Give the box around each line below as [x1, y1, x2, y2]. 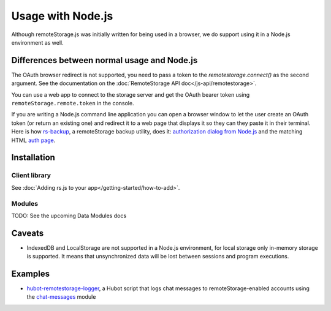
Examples [11, 268, 50, 279]
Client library [11, 171, 51, 180]
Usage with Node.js [11, 9, 113, 23]
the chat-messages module [26, 293, 96, 301]
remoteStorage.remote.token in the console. [11, 100, 134, 107]
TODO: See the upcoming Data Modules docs [11, 212, 127, 219]
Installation [11, 152, 55, 163]
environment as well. [11, 39, 64, 46]
